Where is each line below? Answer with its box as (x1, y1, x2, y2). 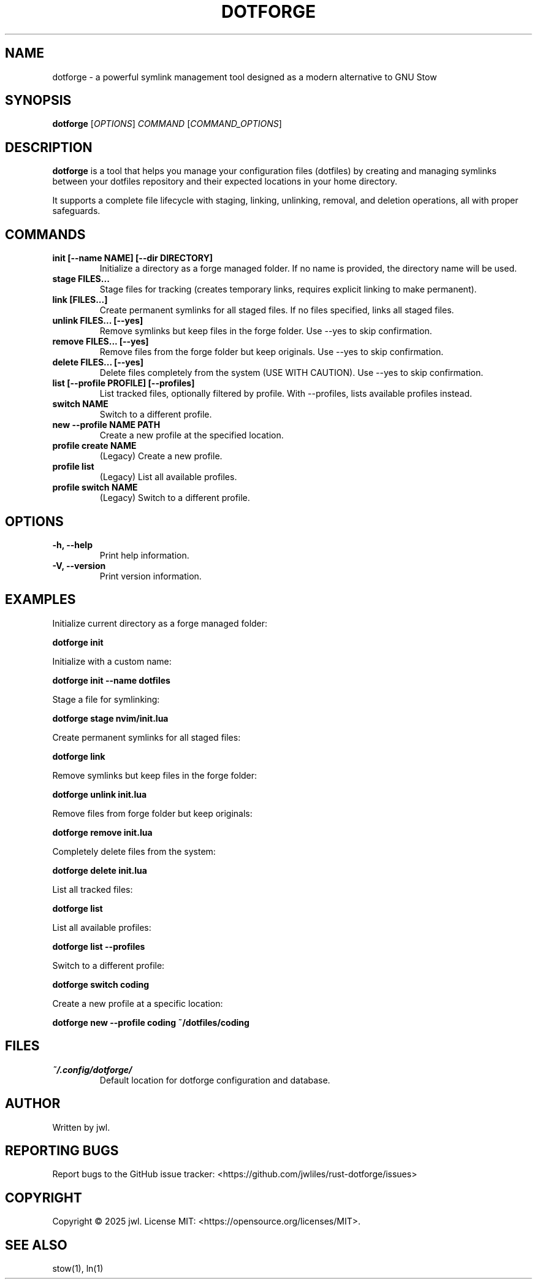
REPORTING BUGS (5, 1142, 119, 1158)
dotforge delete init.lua (52, 865, 147, 876)
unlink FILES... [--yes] (52, 315, 143, 326)
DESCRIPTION (5, 139, 93, 155)
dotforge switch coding (52, 979, 149, 990)
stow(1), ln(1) (52, 1263, 104, 1274)
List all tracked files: (52, 884, 133, 895)
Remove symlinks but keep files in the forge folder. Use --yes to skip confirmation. (99, 326, 432, 337)
